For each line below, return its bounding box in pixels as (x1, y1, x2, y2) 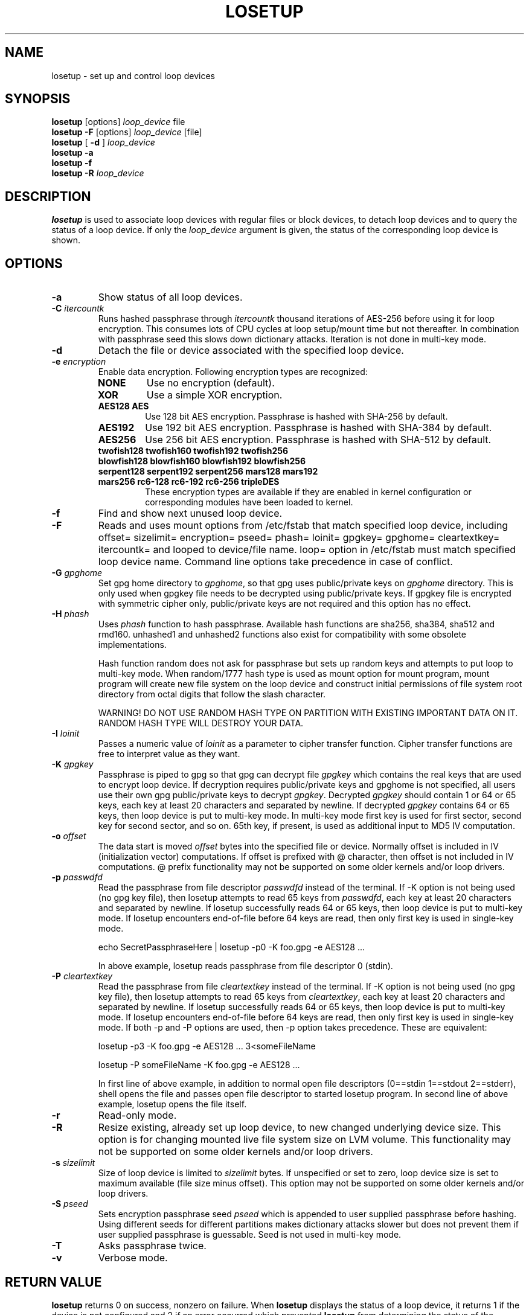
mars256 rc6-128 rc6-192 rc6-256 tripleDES (98, 476, 280, 487)
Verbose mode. (98, 1252, 168, 1264)
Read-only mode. (98, 1109, 177, 1122)
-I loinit (51, 728, 80, 739)
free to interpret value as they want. (98, 749, 240, 760)
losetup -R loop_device (51, 168, 144, 179)
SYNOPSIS (5, 91, 71, 107)
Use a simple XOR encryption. (146, 389, 283, 402)
